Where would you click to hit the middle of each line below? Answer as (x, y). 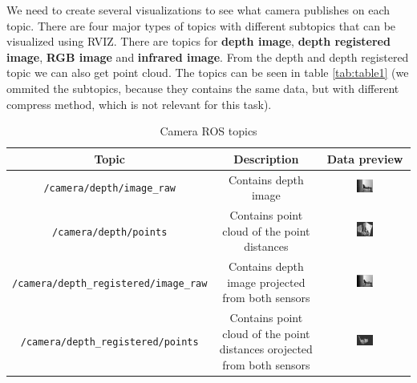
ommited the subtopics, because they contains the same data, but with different (203, 88)
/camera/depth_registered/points (109, 343)
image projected (266, 282)
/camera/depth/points (110, 232)
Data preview (365, 158)
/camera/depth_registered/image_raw (110, 283)
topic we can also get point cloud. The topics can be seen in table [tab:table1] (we (208, 73)
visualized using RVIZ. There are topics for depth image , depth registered (198, 41)
